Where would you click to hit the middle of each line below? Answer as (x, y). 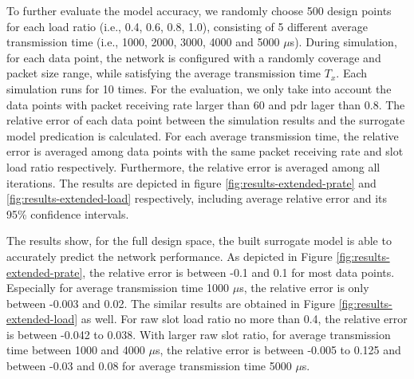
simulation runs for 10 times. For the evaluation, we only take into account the (199, 88)
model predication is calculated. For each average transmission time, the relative (203, 135)
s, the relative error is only (304, 288)
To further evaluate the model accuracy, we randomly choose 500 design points (199, 10)
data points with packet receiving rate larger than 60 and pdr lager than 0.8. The (206, 104)
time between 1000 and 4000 (76, 350)
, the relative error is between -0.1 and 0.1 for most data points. (239, 272)
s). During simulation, (343, 42)
